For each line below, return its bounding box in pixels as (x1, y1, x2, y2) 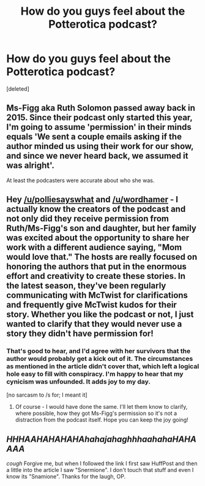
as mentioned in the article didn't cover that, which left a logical (6, 362, 199, 371)
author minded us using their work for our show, (6, 141, 194, 151)
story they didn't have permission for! (6, 328, 154, 339)
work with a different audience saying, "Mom (6, 242, 182, 252)
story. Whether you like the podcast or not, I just (6, 309, 194, 320)
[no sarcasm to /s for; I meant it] (6, 391, 88, 399)
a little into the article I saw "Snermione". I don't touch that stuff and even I (6, 466, 194, 474)
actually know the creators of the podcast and (6, 204, 186, 215)
